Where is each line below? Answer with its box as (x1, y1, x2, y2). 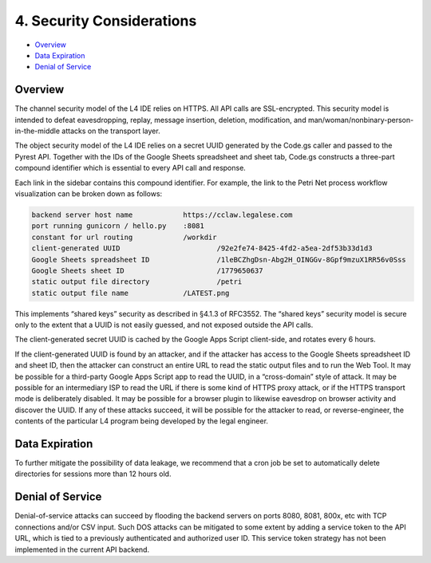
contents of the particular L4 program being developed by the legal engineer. (14, 416, 269, 426)
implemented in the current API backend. (14, 545, 150, 554)
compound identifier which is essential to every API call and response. (14, 163, 247, 173)
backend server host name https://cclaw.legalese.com (31, 210, 293, 219)
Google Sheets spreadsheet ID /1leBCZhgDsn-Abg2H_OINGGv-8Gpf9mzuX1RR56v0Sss (31, 255, 406, 264)
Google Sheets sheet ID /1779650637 (31, 266, 263, 275)
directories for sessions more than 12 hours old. (14, 469, 172, 478)
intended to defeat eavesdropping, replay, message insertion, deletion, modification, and (14, 115, 306, 124)
